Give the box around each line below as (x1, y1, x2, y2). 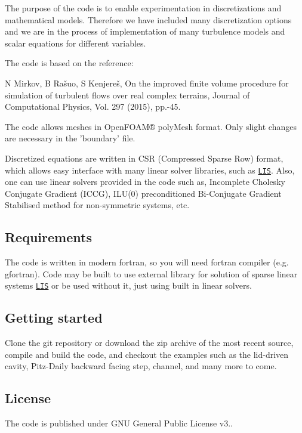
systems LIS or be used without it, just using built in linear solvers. (5, 279, 252, 292)
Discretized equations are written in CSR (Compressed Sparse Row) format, (5, 151, 283, 164)
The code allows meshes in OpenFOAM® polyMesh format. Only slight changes (5, 120, 297, 132)
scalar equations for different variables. (5, 36, 146, 49)
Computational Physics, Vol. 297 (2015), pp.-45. (5, 100, 181, 113)
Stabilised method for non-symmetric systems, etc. (5, 199, 190, 211)
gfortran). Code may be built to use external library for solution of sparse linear (5, 267, 298, 280)
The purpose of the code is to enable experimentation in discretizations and (5, 2, 282, 14)
